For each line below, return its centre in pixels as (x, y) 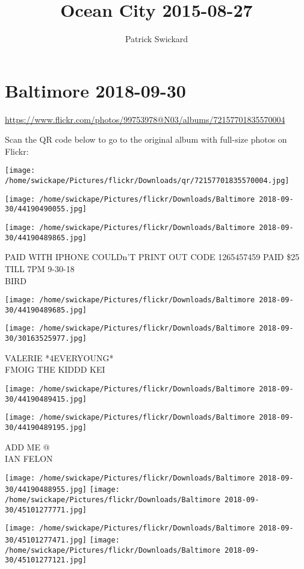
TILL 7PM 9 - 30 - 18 (40, 268)
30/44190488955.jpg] (46, 490)
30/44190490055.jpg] (46, 209)
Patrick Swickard (157, 39)
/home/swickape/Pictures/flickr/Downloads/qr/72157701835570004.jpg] (147, 181)
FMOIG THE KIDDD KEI (55, 369)
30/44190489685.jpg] (46, 310)
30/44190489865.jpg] (46, 238)
